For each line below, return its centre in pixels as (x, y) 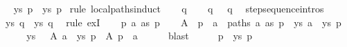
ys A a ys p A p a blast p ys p (140, 36)
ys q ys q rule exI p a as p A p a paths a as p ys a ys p (173, 22)
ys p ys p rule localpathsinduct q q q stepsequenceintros (169, 8)
